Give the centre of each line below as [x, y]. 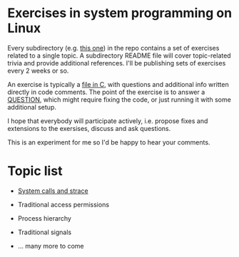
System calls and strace [53, 191]
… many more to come [51, 246]
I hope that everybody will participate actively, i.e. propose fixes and [108, 121]
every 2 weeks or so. [38, 70]
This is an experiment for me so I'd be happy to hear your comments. [109, 142]
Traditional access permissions [63, 204]
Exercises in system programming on [120, 13]
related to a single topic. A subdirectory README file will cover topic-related [119, 56]
